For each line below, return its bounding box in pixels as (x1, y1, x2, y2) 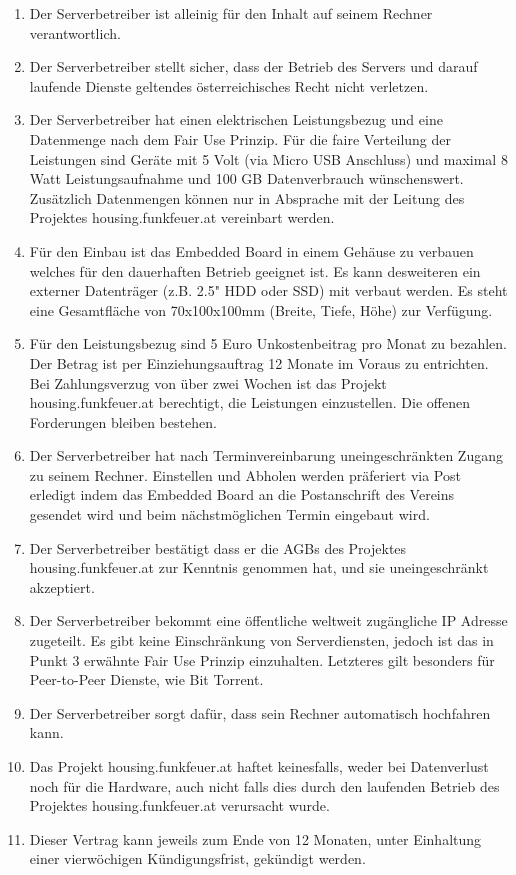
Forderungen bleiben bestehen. (29, 411, 217, 432)
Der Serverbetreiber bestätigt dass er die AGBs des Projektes (29, 537, 407, 558)
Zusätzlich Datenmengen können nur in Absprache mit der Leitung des (29, 187, 465, 208)
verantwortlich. (29, 22, 121, 43)
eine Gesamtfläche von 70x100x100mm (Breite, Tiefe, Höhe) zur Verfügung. (29, 299, 493, 320)
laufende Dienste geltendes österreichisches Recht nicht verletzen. (29, 75, 429, 96)
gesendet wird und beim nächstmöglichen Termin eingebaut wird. (29, 504, 430, 525)
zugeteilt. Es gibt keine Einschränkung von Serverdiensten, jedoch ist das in (29, 630, 494, 651)
